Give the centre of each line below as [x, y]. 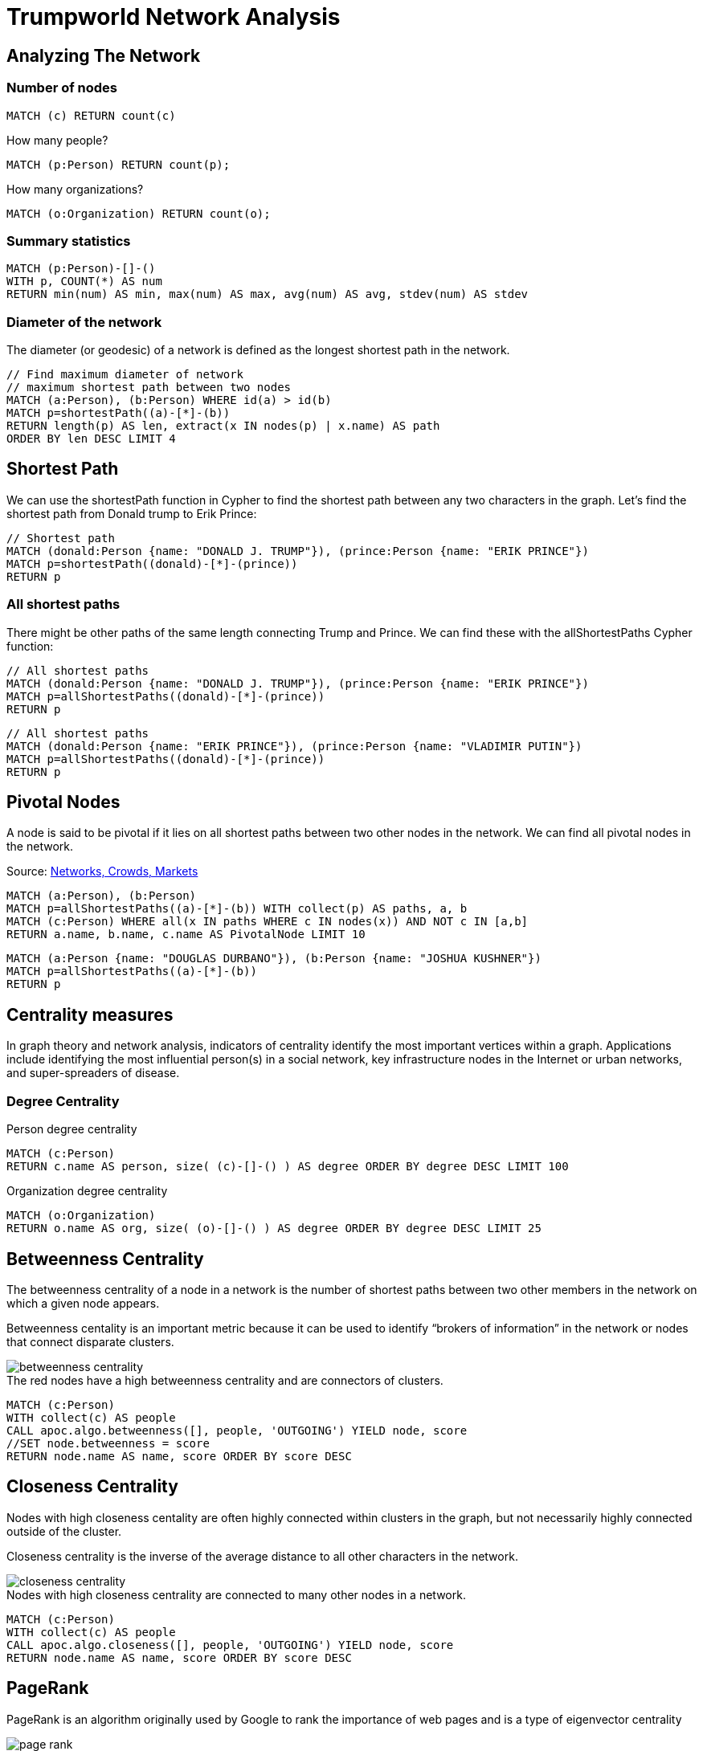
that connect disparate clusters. [90, 1341]
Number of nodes [62, 88]
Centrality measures [90, 1014]
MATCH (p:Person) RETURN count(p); [119, 164]
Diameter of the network [84, 322]
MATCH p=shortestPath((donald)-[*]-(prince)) [152, 563]
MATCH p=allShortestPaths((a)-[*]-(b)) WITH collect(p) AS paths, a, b [237, 909]
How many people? [57, 140]
